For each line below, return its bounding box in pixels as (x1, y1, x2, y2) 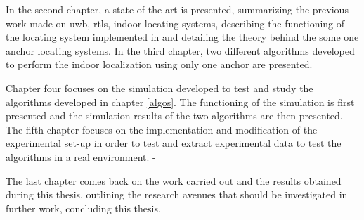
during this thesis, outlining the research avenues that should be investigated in (6, 187, 348, 202)
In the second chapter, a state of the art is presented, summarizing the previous (6, 2, 349, 16)
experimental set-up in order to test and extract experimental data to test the (6, 136, 342, 150)
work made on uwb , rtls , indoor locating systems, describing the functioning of (6, 15, 345, 30)
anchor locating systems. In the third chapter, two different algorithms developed (6, 43, 355, 58)
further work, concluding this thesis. (6, 200, 161, 215)
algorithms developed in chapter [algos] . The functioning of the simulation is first (6, 94, 355, 109)
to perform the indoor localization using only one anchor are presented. (6, 57, 313, 72)
